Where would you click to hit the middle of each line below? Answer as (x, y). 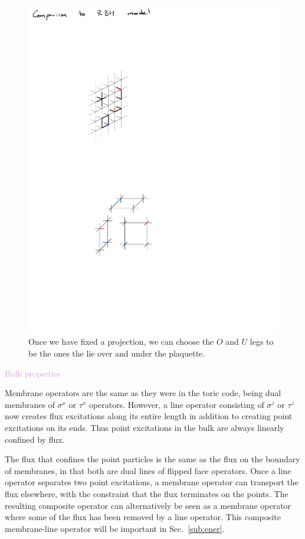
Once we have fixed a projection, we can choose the (121, 342)
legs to (262, 342)
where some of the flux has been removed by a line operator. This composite (143, 517)
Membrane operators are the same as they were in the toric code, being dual (143, 393)
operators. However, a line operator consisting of (176, 404)
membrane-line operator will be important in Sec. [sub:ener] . (115, 528)
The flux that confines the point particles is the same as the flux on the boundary (152, 459)
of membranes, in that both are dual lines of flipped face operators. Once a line (148, 470)
